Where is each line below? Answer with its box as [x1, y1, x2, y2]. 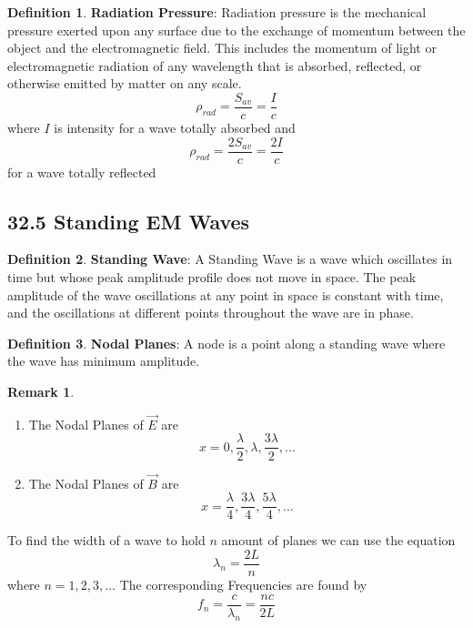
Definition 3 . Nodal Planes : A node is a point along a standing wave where [7, 333, 446, 352]
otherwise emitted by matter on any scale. [7, 74, 242, 93]
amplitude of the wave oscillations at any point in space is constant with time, [7, 285, 444, 304]
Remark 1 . [7, 382, 75, 401]
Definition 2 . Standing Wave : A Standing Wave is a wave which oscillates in [7, 249, 453, 268]
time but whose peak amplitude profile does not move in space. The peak [7, 268, 417, 287]
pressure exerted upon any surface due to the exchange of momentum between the [7, 20, 466, 39]
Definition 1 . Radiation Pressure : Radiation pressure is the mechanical [7, 3, 427, 21]
